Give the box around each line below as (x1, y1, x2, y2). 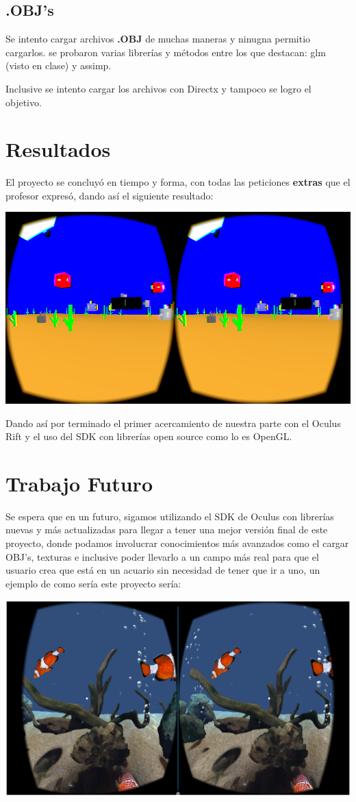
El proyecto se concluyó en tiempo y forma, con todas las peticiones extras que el (5, 175, 351, 189)
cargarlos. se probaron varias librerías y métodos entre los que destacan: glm (5, 45, 326, 59)
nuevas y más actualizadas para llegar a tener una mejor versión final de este (5, 522, 328, 537)
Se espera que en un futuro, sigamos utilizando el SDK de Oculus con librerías (5, 509, 334, 523)
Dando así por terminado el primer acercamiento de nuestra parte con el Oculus (5, 415, 341, 430)
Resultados (5, 135, 111, 163)
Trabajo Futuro (5, 469, 153, 497)
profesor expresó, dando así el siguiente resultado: (5, 188, 214, 202)
